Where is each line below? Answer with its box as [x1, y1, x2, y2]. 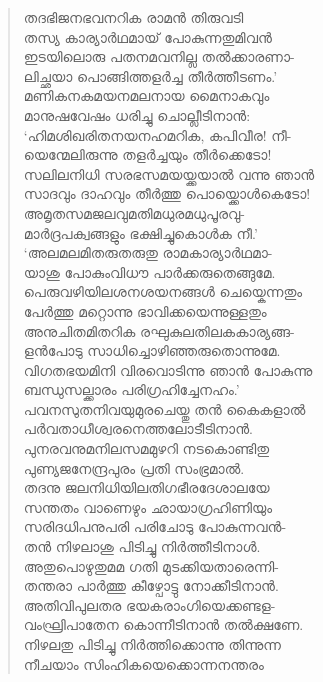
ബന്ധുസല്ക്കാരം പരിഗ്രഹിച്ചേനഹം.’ [23, 379, 240, 400]
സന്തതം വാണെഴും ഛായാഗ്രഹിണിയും [23, 496, 273, 517]
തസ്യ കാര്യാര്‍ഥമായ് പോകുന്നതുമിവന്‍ [23, 26, 272, 47]
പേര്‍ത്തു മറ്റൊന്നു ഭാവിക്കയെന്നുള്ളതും [23, 300, 267, 321]
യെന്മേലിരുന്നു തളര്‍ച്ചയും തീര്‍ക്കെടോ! [23, 144, 272, 165]
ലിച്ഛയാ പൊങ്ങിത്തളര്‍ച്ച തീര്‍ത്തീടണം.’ [23, 65, 278, 86]
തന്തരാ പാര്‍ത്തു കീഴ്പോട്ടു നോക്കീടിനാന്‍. [23, 575, 279, 596]
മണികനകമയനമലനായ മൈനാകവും [23, 85, 270, 106]
